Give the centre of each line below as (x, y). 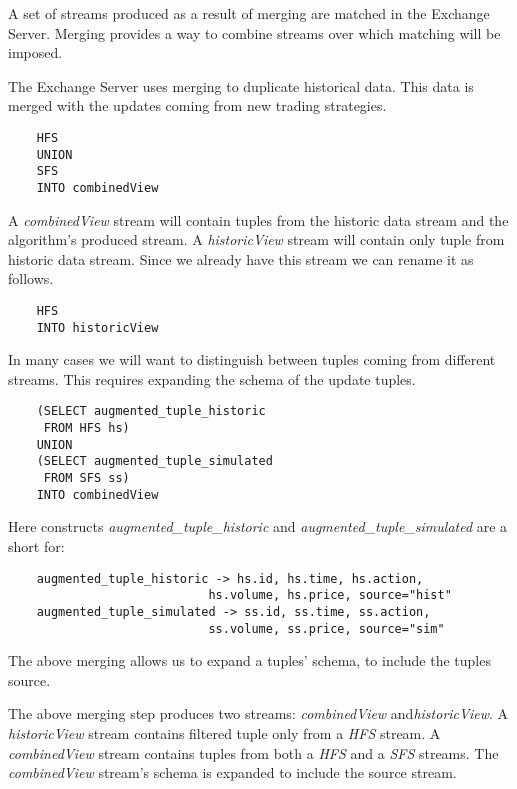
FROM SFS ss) (86, 478)
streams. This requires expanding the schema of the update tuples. (212, 378)
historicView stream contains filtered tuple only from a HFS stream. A (224, 733)
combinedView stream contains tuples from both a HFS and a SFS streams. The (253, 752)
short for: (36, 546)
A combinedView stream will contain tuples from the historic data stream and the (258, 219)
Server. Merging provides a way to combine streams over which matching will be (254, 32)
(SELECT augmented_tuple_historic (151, 411)
